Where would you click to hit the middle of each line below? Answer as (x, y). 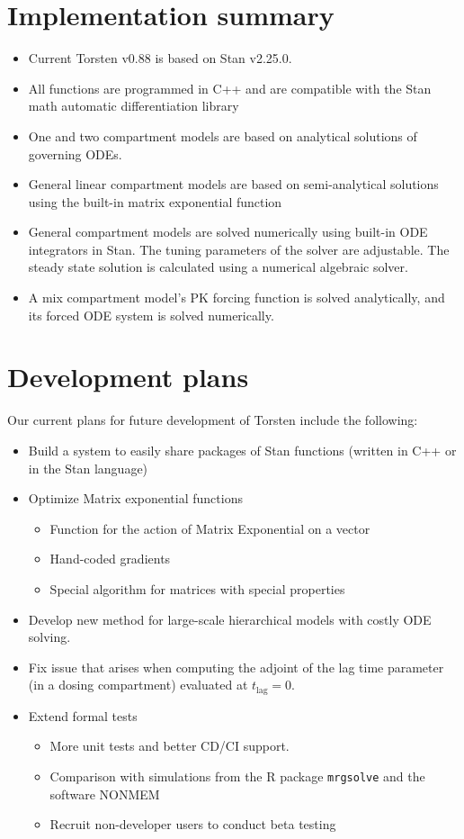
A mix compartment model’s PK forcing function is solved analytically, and (236, 298)
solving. (49, 637)
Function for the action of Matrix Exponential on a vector (210, 528)
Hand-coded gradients (110, 559)
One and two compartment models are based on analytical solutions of (223, 135)
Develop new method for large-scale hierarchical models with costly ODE (230, 619)
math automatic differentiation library (134, 106)
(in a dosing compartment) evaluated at (138, 685)
